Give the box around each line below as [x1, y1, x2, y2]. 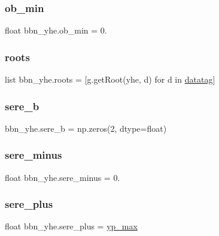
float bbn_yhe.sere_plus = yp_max [5, 220, 138, 232]
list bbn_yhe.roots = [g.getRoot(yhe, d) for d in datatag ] [5, 73, 215, 86]
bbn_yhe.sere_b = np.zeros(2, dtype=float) [5, 122, 167, 134]
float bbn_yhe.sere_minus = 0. [5, 171, 120, 183]
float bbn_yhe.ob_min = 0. [5, 24, 107, 37]
